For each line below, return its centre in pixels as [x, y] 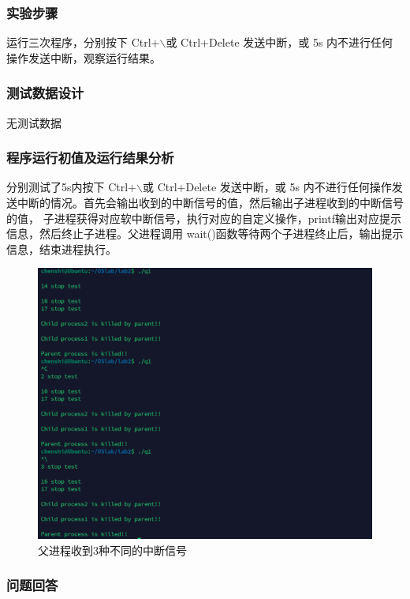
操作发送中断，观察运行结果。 [84, 57]
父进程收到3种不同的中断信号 [112, 550]
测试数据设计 [45, 93]
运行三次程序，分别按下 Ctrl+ [83, 42]
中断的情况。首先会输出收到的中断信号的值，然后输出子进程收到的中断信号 [210, 203]
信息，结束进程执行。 [61, 249]
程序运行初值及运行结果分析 [90, 158]
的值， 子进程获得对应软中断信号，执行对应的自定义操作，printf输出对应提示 [204, 218]
